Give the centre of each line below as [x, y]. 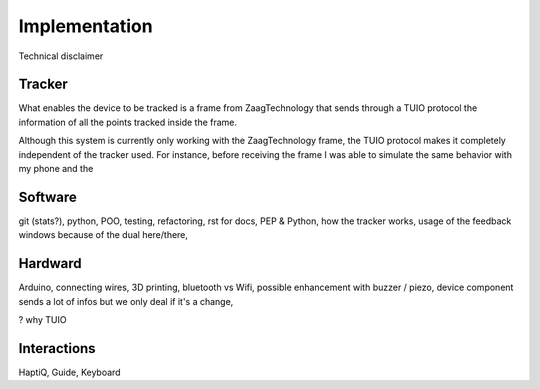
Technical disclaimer [61, 56]
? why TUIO [42, 319]
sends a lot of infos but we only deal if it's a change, [126, 301]
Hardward [50, 263]
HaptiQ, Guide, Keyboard [69, 372]
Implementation [86, 26]
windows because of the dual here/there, [103, 235]
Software [47, 196]
